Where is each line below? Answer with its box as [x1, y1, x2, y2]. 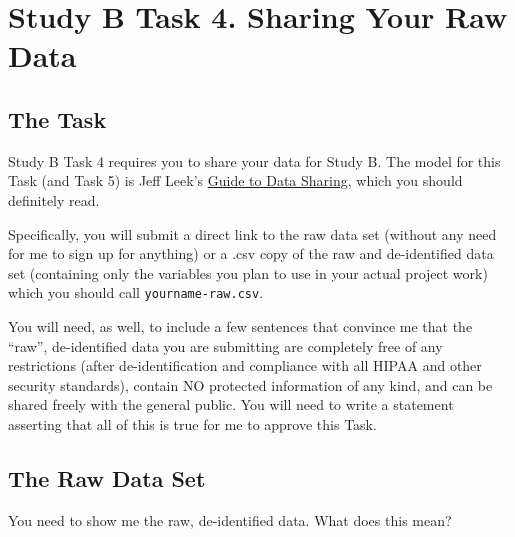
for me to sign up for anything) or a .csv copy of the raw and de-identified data [8, 243, 494, 264]
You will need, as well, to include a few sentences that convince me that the [8, 315, 473, 336]
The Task [8, 103, 107, 134]
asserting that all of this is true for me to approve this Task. [8, 413, 377, 434]
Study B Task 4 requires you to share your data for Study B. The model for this [8, 150, 501, 171]
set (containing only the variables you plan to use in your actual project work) [8, 262, 488, 283]
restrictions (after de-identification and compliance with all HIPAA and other [8, 355, 482, 376]
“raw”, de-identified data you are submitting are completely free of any [8, 335, 443, 356]
